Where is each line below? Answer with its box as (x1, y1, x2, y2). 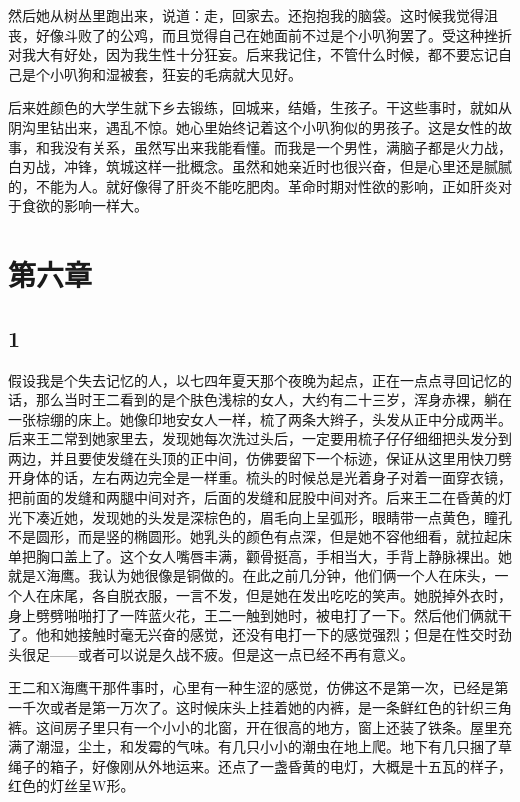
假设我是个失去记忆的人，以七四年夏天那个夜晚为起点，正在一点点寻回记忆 (8, 369, 498, 390)
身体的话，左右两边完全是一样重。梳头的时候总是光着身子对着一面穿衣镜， (21, 467, 512, 488)
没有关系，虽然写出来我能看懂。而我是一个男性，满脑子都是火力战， (63, 136, 512, 157)
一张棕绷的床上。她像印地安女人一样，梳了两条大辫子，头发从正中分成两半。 (8, 408, 512, 429)
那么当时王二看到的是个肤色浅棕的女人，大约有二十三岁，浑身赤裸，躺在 (35, 389, 512, 410)
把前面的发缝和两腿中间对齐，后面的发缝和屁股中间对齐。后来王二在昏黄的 (8, 487, 498, 508)
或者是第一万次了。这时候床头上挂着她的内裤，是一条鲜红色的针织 (49, 697, 484, 718)
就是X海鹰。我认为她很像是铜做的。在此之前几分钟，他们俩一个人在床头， (8, 565, 495, 586)
